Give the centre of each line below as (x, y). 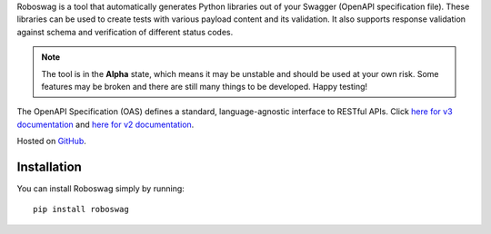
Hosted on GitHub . (51, 141)
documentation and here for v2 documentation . (105, 124)
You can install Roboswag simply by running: (101, 189)
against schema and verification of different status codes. (125, 32)
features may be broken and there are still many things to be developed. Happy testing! (205, 86)
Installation (49, 166)
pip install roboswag (81, 210)
